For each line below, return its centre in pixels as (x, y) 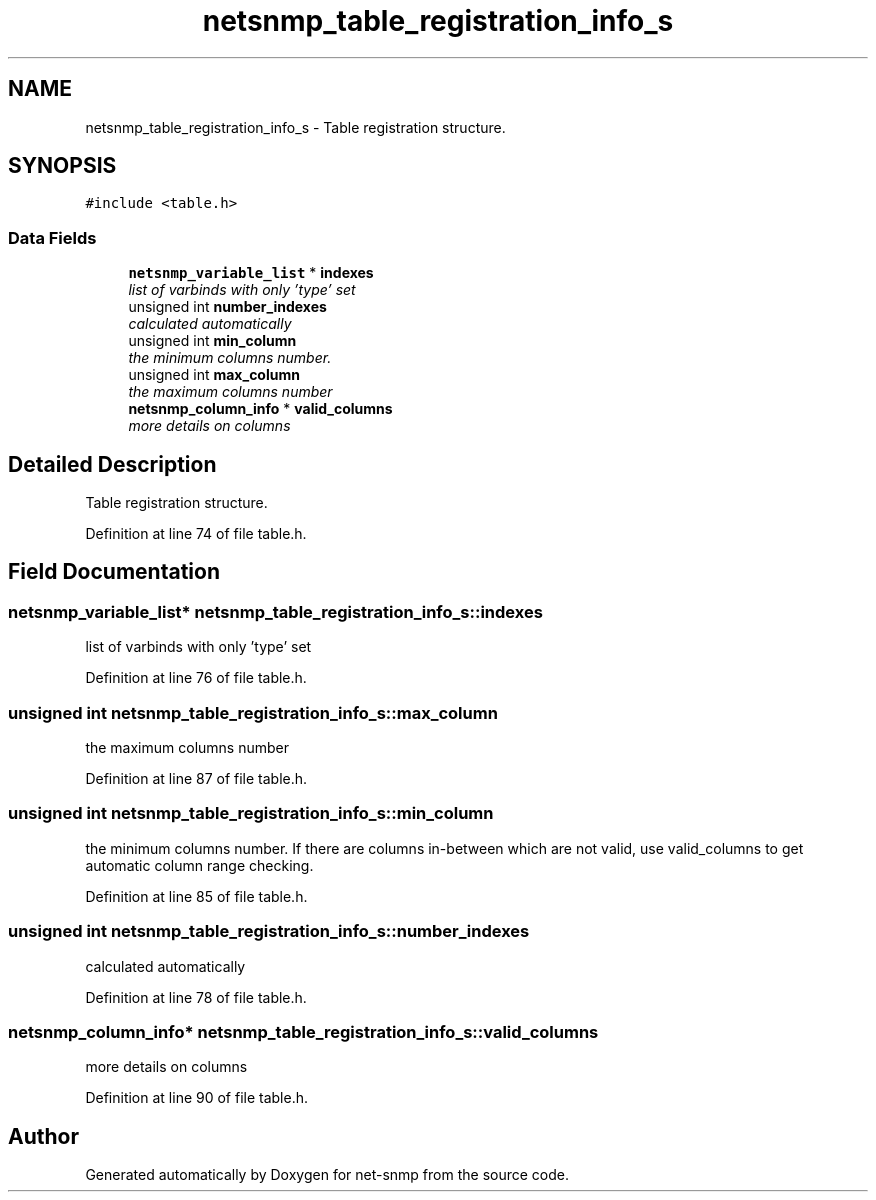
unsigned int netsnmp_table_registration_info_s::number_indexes (269, 931)
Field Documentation (114, 572)
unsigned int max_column (214, 375)
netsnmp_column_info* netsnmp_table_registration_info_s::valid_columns (303, 1031)
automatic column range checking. (199, 865)
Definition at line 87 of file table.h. (196, 778)
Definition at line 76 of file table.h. (196, 678)
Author (43, 1136)
